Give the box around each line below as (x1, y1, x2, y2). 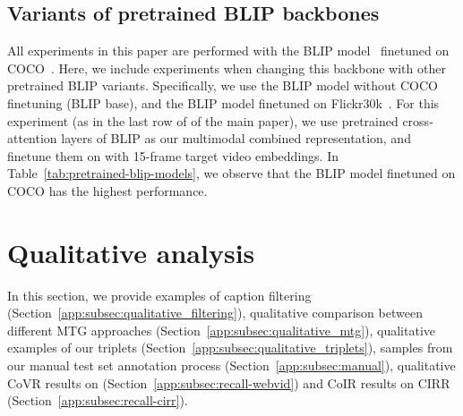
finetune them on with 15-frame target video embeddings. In (7, 146, 339, 165)
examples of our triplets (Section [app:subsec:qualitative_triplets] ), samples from (7, 338, 453, 357)
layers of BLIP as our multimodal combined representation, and (61, 129, 411, 148)
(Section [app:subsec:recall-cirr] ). (7, 391, 188, 410)
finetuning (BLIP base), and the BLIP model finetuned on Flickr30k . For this (7, 93, 440, 112)
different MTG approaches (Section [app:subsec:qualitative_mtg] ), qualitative (7, 320, 436, 339)
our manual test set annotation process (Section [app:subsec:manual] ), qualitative (7, 356, 456, 375)
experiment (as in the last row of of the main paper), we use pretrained (7, 111, 399, 130)
